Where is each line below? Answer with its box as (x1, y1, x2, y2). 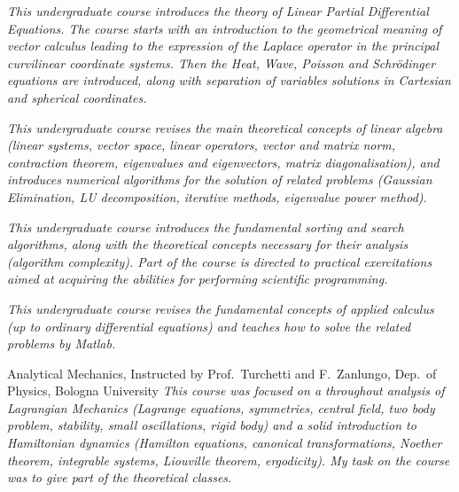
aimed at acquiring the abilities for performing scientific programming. (7, 269, 388, 288)
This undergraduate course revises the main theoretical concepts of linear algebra (7, 118, 443, 137)
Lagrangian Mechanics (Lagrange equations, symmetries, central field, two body (7, 398, 435, 417)
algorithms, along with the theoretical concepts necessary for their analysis (7, 235, 408, 254)
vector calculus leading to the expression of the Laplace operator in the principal (7, 36, 440, 55)
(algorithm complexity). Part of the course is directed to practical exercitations (7, 252, 432, 270)
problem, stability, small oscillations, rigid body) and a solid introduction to (7, 416, 416, 434)
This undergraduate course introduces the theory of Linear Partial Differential (7, 2, 429, 20)
